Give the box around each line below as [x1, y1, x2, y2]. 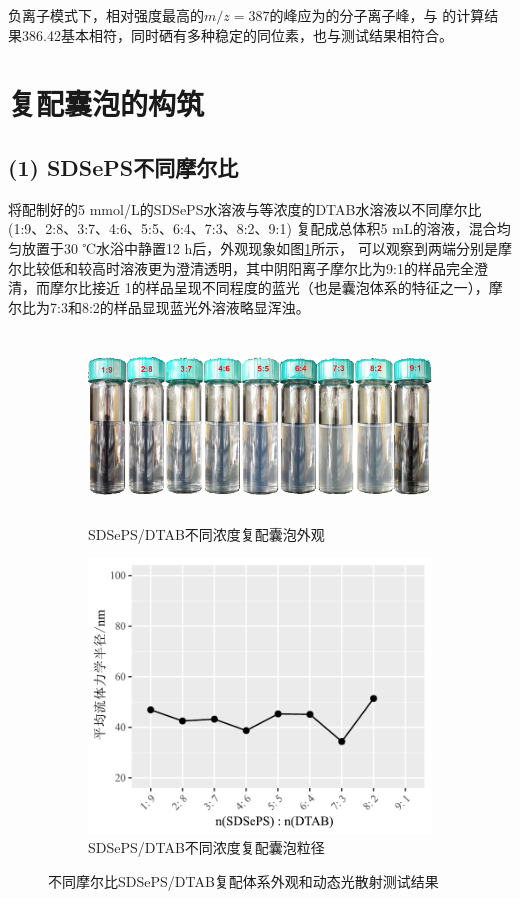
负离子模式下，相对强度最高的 [8, 5, 204, 25]
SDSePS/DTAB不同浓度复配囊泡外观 [88, 523, 325, 544]
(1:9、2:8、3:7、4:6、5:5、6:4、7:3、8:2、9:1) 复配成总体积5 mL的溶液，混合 [8, 218, 497, 239]
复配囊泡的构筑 [8, 83, 205, 124]
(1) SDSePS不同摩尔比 [8, 151, 239, 182]
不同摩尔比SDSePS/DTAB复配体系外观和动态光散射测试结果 [48, 870, 439, 891]
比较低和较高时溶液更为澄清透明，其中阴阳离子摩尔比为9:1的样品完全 [21, 257, 474, 278]
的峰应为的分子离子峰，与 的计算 [269, 5, 485, 25]
